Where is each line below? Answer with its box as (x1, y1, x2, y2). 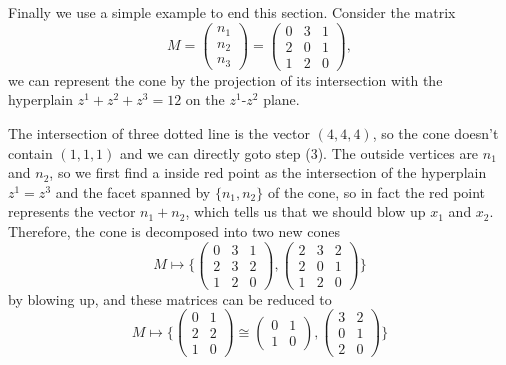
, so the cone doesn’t (372, 122, 499, 143)
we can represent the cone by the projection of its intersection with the (8, 69, 443, 90)
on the (185, 89, 225, 110)
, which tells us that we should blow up (185, 201, 426, 222)
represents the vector (8, 201, 136, 222)
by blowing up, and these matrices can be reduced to (8, 288, 332, 309)
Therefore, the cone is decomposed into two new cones (8, 220, 340, 241)
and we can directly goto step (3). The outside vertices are (120, 142, 479, 163)
